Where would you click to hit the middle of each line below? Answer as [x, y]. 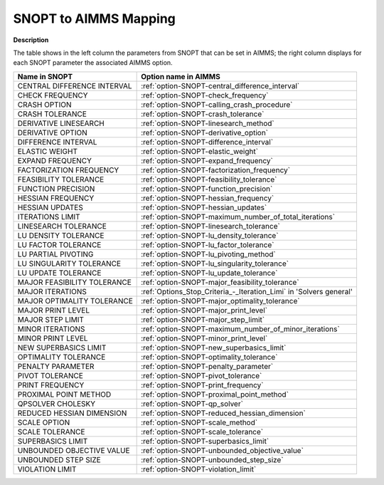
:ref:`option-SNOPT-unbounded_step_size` [212, 459]
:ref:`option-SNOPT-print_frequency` [202, 385]
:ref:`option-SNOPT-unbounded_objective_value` [222, 450]
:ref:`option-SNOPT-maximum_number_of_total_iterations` [238, 217]
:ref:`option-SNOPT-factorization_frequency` [216, 170]
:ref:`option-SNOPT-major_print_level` [204, 310]
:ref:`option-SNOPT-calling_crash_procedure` [217, 105]
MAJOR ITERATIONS [52, 291]
